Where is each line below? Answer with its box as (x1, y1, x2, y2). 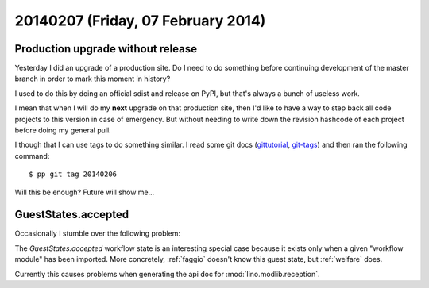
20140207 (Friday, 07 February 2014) (14, 12, 266, 29)
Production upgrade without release (14, 42, 198, 56)
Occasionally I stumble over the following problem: (14, 228, 181, 238)
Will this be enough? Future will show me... (14, 187, 155, 197)
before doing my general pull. (14, 125, 111, 135)
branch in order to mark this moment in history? (14, 74, 171, 83)
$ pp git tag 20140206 (29, 170, 118, 179)
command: (14, 151, 50, 160)
